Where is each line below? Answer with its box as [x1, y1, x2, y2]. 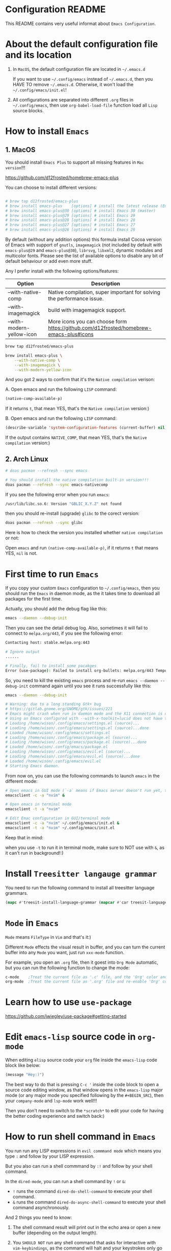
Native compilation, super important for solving [48, 289, 160, 295]
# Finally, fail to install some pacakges [5, 663, 97, 668]
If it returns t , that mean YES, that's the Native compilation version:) [5, 406, 150, 412]
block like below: [5, 1062, 41, 1068]
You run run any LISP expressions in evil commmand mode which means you [5, 1147, 161, 1154]
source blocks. [12, 107, 44, 113]
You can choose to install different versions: [5, 184, 98, 190]
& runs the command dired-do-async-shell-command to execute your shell [12, 1199, 166, 1205]
